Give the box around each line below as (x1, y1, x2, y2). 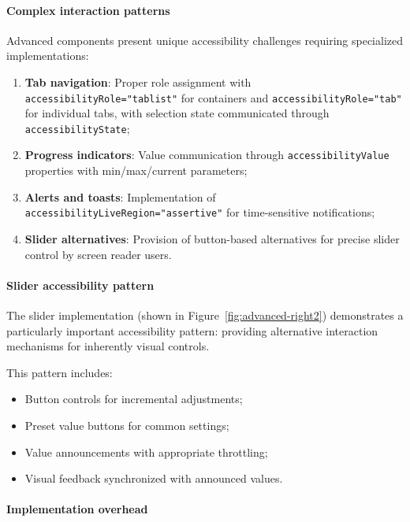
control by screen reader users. (24, 246, 172, 262)
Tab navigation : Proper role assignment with (24, 73, 252, 90)
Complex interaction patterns (6, 2, 170, 18)
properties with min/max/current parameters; (24, 162, 248, 179)
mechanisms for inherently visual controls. (6, 338, 210, 354)
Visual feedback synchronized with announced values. (24, 470, 283, 487)
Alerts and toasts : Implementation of (24, 188, 216, 205)
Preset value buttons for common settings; (24, 416, 229, 433)
